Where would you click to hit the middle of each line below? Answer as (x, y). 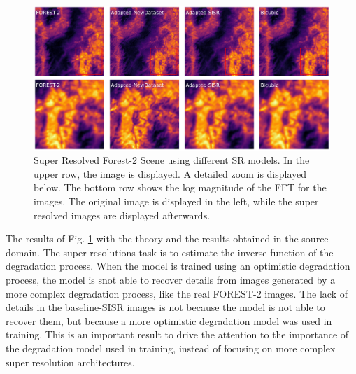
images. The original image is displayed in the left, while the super (176, 201)
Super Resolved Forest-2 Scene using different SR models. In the (172, 160)
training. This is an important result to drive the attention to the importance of (177, 334)
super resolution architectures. (70, 362)
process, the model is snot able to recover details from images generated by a (171, 279)
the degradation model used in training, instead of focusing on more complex (171, 348)
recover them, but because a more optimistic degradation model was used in (169, 320)
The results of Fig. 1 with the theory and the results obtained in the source (167, 238)
